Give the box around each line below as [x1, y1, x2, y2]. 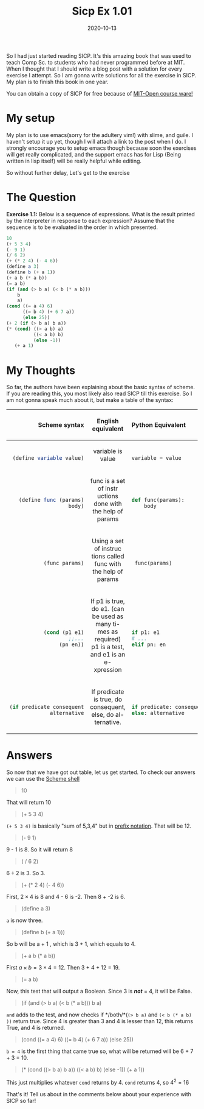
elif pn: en [131, 641, 166, 648]
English [97, 417, 119, 426]
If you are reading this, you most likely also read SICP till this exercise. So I [6, 390, 192, 397]
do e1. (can [91, 605, 124, 613]
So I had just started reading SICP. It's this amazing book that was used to [6, 52, 191, 59]
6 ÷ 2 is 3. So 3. [6, 870, 46, 877]
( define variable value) [12, 455, 84, 462]
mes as [97, 627, 118, 636]
